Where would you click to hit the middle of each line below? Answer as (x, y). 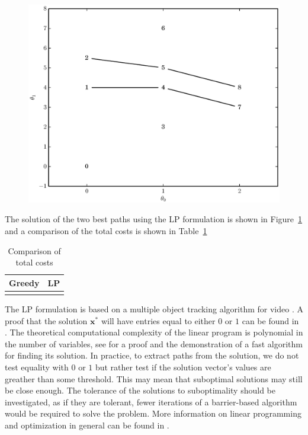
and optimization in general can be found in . (87, 425)
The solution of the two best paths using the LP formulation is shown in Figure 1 (154, 219)
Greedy (24, 282)
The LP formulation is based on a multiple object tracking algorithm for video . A (154, 309)
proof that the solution (46, 320)
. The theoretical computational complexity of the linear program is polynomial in (154, 332)
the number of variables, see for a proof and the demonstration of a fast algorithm (154, 343)
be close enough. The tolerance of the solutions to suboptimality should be (140, 390)
